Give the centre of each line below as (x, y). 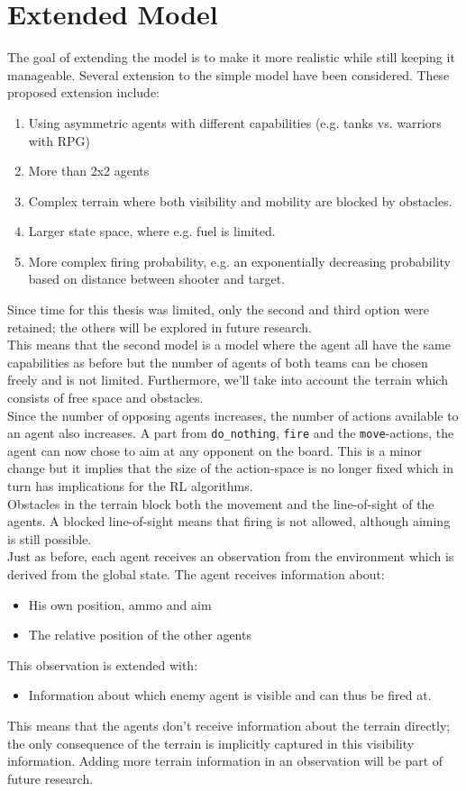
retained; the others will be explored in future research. (160, 327)
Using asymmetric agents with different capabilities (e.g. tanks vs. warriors (235, 122)
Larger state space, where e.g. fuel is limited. (152, 231)
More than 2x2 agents (89, 171)
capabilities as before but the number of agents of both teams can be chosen (218, 362)
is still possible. (50, 538)
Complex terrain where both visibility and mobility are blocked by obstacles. (240, 200)
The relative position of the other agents (140, 635)
